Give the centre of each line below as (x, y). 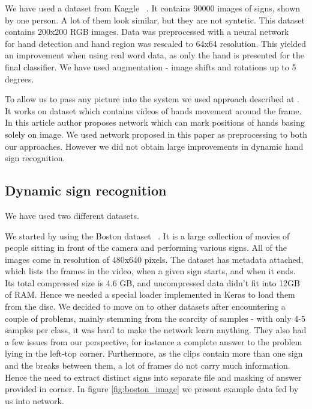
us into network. (34, 400)
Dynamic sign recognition (86, 190)
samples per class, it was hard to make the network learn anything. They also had (156, 330)
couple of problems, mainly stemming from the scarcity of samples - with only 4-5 (155, 318)
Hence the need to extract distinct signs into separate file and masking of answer (153, 377)
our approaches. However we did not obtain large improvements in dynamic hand (154, 146)
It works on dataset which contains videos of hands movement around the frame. (153, 110)
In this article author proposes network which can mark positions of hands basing (155, 122)
